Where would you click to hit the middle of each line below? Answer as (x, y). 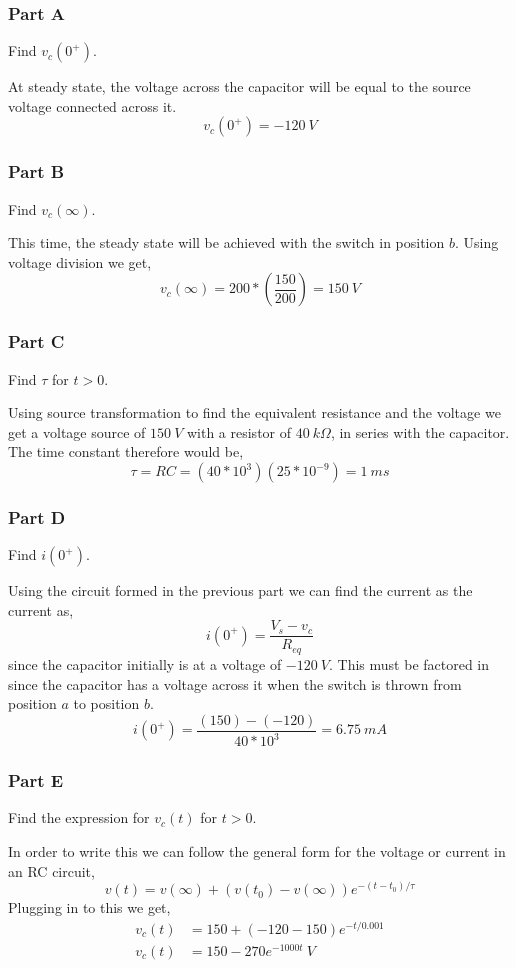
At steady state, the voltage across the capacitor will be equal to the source (239, 86)
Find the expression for (79, 817)
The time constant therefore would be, (126, 451)
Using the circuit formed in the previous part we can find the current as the (240, 590)
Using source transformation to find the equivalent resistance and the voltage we (254, 412)
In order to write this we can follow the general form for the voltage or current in (257, 850)
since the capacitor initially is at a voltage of (145, 663)
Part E (36, 780)
